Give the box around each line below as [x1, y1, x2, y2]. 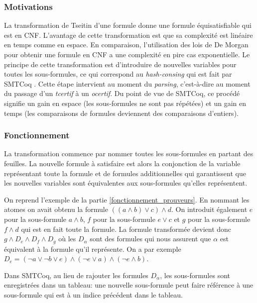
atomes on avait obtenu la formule [4, 204, 108, 214]
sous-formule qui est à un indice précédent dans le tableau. [4, 289, 183, 300]
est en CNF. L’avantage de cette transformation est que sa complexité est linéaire [4, 29, 253, 40]
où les [58, 233, 76, 244]
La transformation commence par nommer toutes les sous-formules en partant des [4, 148, 254, 159]
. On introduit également [171, 204, 248, 214]
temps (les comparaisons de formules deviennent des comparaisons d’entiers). [4, 107, 239, 118]
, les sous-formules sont [160, 270, 230, 280]
